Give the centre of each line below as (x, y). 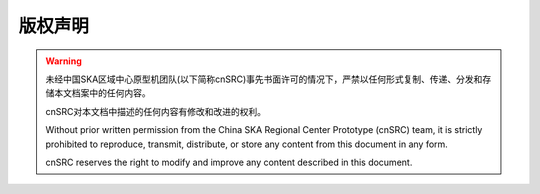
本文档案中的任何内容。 (102, 93)
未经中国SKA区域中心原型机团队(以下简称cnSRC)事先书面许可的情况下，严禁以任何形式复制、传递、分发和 (264, 79)
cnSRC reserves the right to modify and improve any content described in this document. (229, 162)
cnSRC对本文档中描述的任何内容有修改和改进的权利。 (156, 111)
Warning (63, 61)
